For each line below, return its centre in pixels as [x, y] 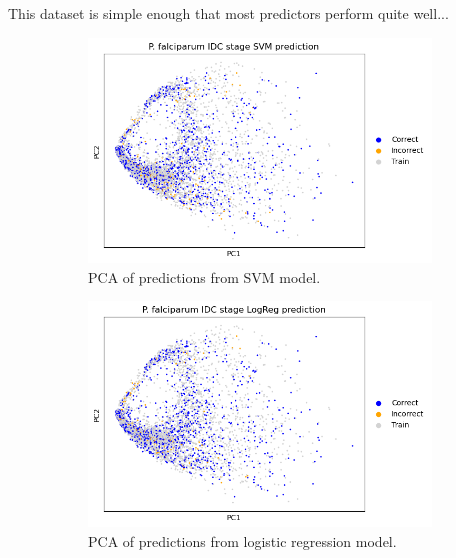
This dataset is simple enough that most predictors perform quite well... [228, 13]
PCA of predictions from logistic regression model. [242, 540]
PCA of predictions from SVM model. [204, 276]
